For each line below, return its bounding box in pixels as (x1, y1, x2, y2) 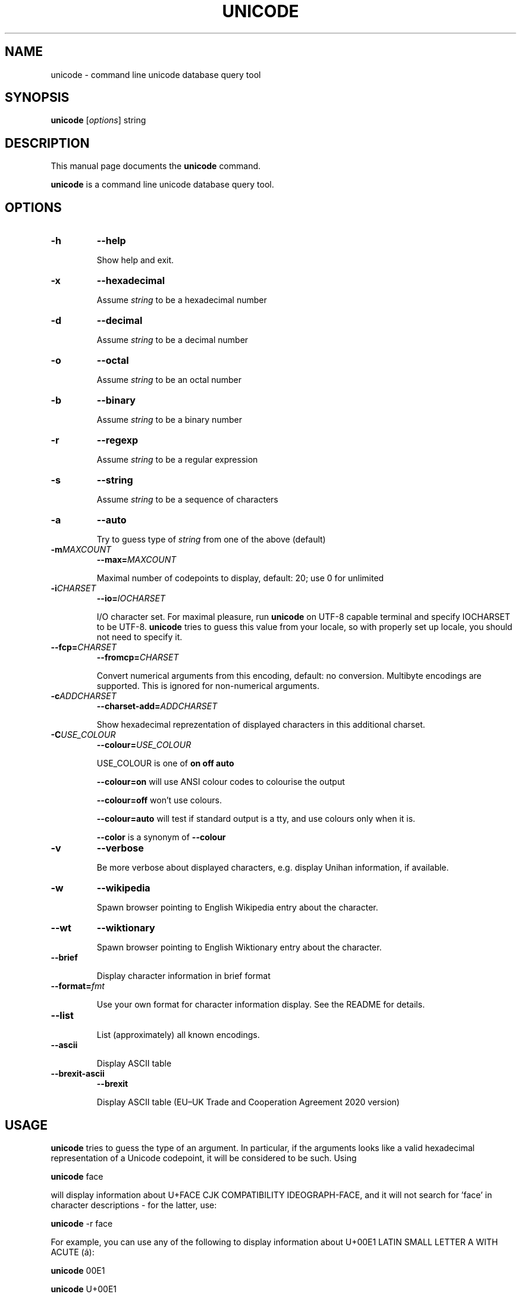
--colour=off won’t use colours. (96, 795, 222, 806)
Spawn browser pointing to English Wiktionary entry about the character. (96, 942, 382, 953)
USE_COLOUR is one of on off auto (96, 758, 234, 769)
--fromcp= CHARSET (96, 652, 179, 663)
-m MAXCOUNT (51, 544, 112, 555)
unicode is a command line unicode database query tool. (51, 179, 274, 190)
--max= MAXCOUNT (96, 554, 177, 565)
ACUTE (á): (51, 1246, 95, 1257)
